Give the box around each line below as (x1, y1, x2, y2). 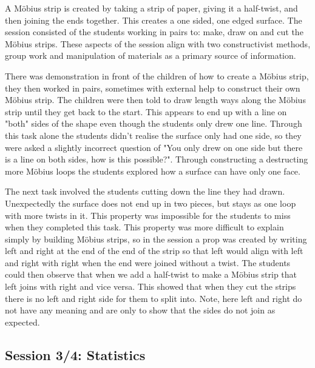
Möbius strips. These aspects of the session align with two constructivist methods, (5, 37, 311, 50)
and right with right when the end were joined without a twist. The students (5, 256, 291, 269)
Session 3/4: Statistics (5, 345, 146, 364)
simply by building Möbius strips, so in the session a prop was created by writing (5, 232, 307, 245)
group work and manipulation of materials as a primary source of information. (5, 49, 296, 62)
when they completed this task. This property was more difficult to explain (5, 221, 284, 233)
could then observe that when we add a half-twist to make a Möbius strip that (5, 268, 297, 281)
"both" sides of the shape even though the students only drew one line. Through (5, 117, 302, 130)
